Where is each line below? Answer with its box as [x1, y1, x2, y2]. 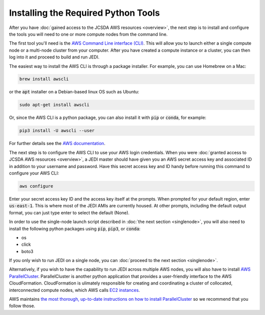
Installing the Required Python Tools [9, 7, 160, 18]
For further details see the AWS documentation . [9, 141, 106, 146]
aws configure [19, 183, 53, 189]
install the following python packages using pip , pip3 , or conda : [9, 226, 141, 231]
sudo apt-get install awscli [19, 102, 90, 108]
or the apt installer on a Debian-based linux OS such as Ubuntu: [9, 89, 139, 95]
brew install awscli [19, 76, 69, 82]
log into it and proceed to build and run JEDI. [9, 54, 100, 60]
